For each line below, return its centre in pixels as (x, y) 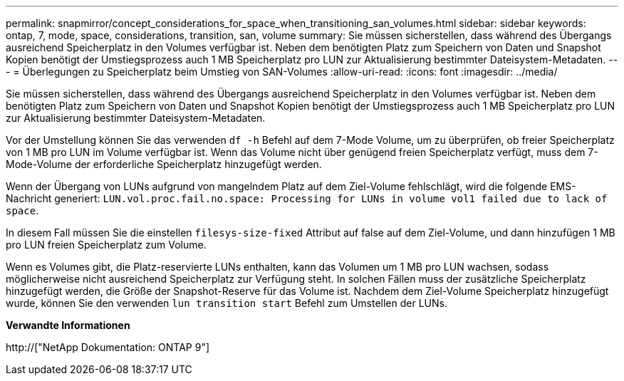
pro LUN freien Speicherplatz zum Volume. (106, 245)
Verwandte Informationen (68, 325)
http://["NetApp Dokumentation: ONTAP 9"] (108, 347)
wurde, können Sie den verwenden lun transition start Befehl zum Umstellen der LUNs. (227, 303)
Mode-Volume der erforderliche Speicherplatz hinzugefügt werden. (164, 164)
